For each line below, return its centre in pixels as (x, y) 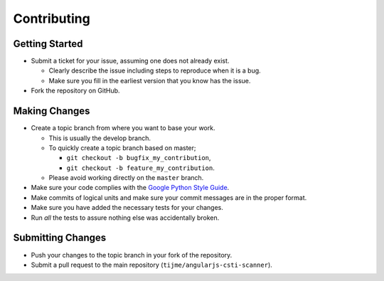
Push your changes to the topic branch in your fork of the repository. (132, 255)
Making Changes (52, 111)
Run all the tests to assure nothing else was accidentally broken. (125, 218)
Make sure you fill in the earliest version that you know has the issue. (150, 80)
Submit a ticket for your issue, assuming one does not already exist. (130, 61)
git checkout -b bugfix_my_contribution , (139, 158)
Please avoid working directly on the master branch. (126, 178)
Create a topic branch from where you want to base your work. (123, 128)
